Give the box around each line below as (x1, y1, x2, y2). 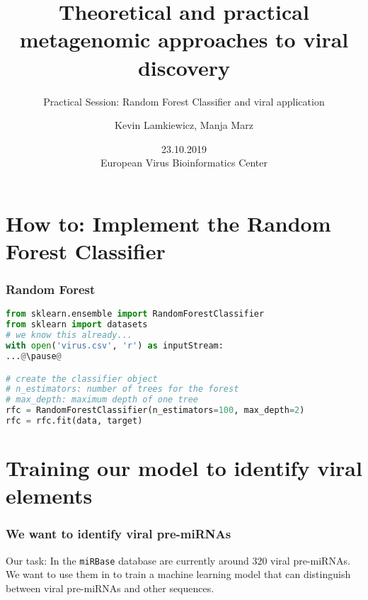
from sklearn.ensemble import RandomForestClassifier (6, 309, 265, 319)
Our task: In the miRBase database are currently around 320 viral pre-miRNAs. (6, 553, 350, 567)
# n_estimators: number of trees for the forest (6, 384, 239, 395)
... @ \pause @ (6, 351, 62, 361)
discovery (137, 52, 231, 81)
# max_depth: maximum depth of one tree (6, 395, 199, 405)
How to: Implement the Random (6, 208, 331, 237)
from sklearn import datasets (6, 319, 148, 330)
